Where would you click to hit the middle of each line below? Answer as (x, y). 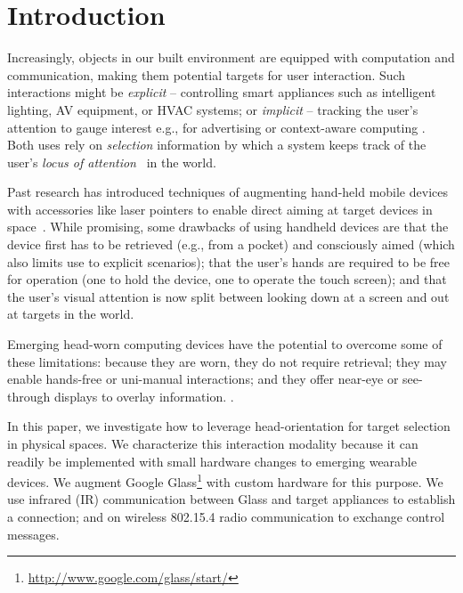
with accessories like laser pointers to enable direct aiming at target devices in (220, 209)
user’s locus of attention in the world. (112, 162)
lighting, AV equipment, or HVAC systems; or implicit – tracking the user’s (213, 109)
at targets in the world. (71, 314)
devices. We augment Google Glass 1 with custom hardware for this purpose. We (225, 480)
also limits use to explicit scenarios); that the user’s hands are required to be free (229, 261)
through (29, 396)
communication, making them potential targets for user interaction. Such (207, 74)
